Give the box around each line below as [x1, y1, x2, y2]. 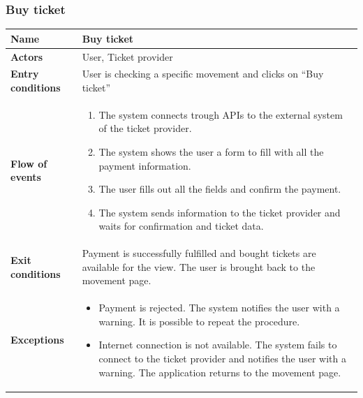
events [10, 170, 41, 184]
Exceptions [10, 332, 64, 347]
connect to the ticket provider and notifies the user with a [98, 351, 346, 366]
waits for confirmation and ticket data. [98, 219, 264, 233]
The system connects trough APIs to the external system [98, 107, 343, 121]
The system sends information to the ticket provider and [98, 205, 341, 219]
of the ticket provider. [98, 121, 192, 135]
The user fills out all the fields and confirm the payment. [98, 182, 341, 196]
